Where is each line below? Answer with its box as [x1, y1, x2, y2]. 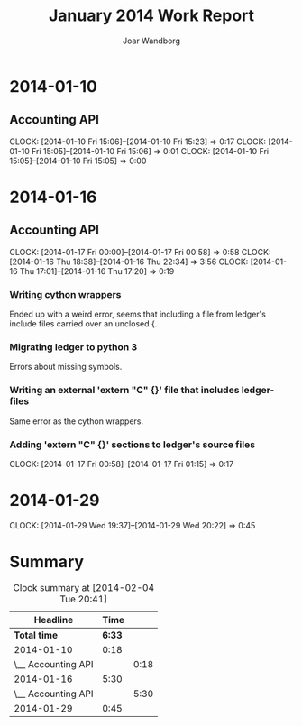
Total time [14, 629, 59, 641]
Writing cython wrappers [9, 288, 122, 300]
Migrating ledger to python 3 [9, 340, 138, 353]
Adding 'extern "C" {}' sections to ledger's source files [9, 438, 255, 451]
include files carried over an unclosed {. [9, 318, 158, 329]
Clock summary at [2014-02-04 [13, 581, 155, 593]
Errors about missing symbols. [9, 362, 123, 372]
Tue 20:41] [59, 593, 108, 605]
